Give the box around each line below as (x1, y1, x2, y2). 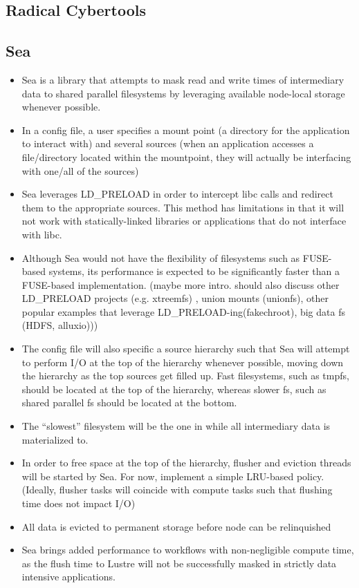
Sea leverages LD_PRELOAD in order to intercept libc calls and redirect (21, 187, 333, 201)
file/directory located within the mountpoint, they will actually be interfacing (21, 149, 351, 164)
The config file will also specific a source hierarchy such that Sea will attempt (21, 341, 350, 356)
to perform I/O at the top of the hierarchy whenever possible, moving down (21, 354, 344, 369)
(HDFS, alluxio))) (21, 318, 98, 332)
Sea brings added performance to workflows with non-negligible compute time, (21, 542, 354, 557)
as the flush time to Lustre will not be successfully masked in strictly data (21, 556, 337, 570)
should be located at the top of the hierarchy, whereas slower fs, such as (21, 381, 326, 396)
